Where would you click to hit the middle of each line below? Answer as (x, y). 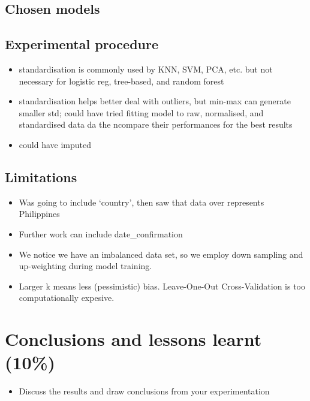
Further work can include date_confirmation (101, 233)
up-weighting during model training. (85, 266)
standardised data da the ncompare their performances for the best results (156, 124)
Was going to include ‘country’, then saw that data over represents (142, 202)
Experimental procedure (82, 44)
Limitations (41, 177)
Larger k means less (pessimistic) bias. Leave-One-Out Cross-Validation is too (162, 286)
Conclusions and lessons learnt (133, 339)
